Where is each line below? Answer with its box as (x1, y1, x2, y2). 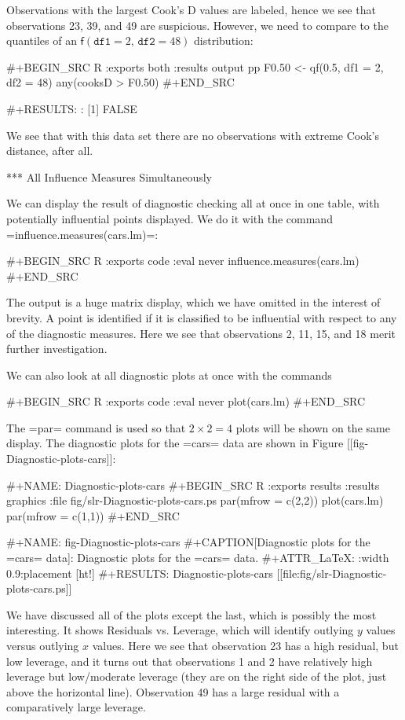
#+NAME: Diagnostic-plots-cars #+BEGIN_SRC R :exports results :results (6, 476, 380, 493)
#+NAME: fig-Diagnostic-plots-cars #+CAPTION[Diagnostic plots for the (6, 534, 370, 550)
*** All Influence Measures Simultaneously (6, 168, 212, 185)
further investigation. (6, 340, 108, 357)
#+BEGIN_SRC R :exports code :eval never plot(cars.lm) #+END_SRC (6, 393, 366, 410)
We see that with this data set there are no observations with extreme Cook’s (6, 127, 380, 143)
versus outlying (6, 637, 79, 653)
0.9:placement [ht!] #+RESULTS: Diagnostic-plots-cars (6, 564, 273, 581)
